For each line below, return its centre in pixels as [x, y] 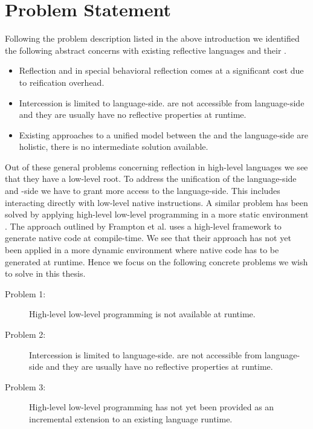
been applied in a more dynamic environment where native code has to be [142, 250]
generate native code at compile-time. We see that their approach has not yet [148, 238]
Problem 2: [25, 334]
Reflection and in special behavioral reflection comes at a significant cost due [161, 70]
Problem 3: [25, 386]
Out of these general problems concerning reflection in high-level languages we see [156, 166]
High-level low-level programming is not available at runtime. [142, 314]
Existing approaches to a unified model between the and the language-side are [163, 134]
